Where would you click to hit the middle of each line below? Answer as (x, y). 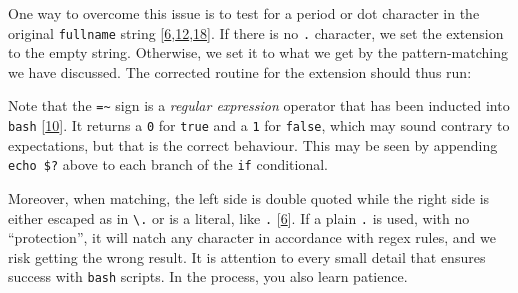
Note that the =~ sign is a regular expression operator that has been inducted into (259, 105)
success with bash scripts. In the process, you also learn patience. (208, 276)
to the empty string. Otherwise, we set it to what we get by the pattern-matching (258, 52)
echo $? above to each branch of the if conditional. (168, 164)
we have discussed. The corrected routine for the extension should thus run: (240, 71)
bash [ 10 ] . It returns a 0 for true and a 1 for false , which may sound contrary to (259, 125)
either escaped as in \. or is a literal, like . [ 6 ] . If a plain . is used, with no (239, 217)
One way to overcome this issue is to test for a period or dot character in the (244, 13)
